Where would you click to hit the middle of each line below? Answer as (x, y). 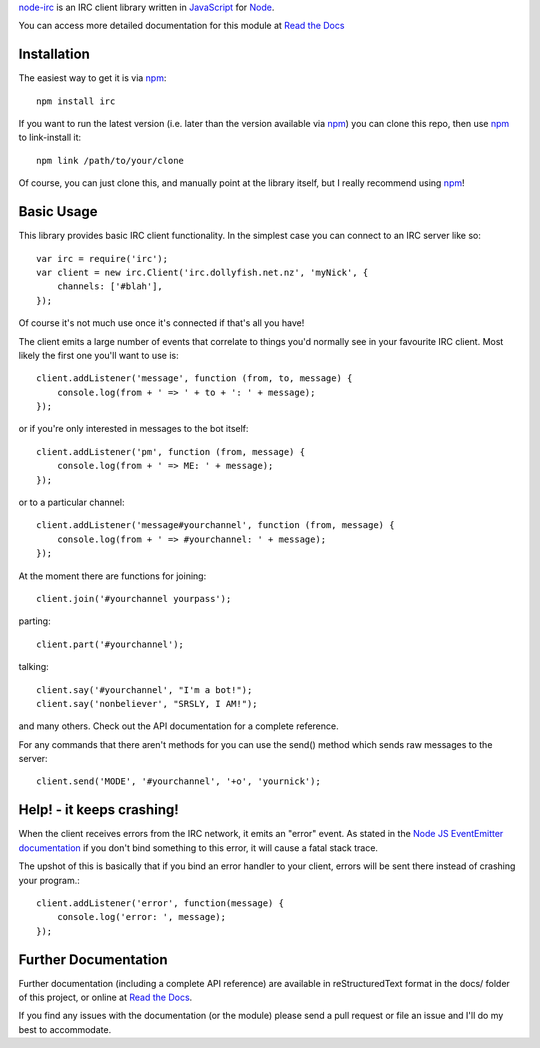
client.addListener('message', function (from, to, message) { (194, 378)
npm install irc (76, 101)
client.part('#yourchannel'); (110, 644)
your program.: (49, 880)
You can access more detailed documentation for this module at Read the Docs (181, 26)
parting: (34, 621)
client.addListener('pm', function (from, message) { (170, 451)
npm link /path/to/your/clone (110, 160)
